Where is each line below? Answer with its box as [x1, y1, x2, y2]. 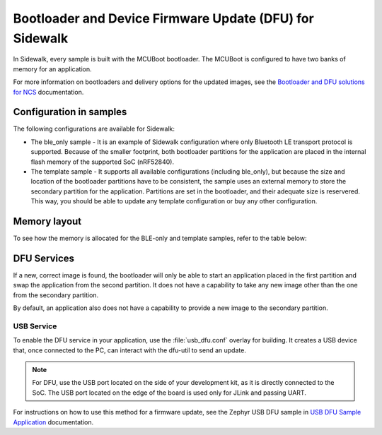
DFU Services [13, 252, 74, 264]
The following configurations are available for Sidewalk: [13, 124, 175, 133]
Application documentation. [13, 417, 94, 427]
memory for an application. [13, 64, 92, 73]
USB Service [13, 321, 57, 331]
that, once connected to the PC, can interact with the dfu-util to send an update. [13, 346, 247, 354]
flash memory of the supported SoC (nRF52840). [30, 157, 175, 166]
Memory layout [13, 215, 82, 227]
